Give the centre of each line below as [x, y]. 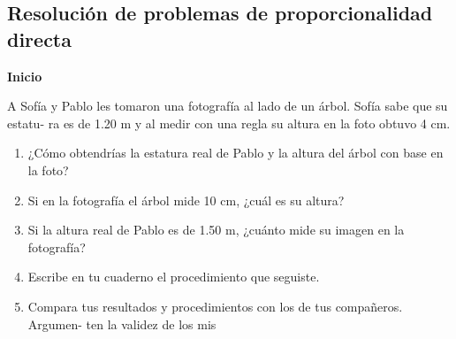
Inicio [25, 76]
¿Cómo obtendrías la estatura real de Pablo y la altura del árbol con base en [236, 153]
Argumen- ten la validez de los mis [122, 324]
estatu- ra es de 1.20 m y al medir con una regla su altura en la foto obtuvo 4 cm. [229, 123]
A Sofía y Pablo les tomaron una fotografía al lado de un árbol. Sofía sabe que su [228, 106]
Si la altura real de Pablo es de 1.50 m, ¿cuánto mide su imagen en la [216, 230]
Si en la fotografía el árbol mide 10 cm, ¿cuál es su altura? [186, 200]
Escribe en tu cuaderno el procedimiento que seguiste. [174, 277]
